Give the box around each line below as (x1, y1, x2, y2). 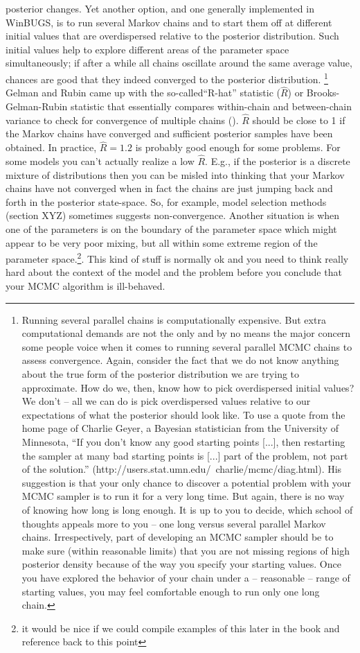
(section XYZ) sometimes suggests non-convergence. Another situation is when (6, 208, 340, 223)
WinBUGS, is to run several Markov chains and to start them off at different (6, 15, 332, 29)
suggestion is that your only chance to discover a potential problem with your (21, 475, 352, 489)
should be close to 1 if (252, 112, 345, 127)
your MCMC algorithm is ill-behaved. (6, 279, 165, 293)
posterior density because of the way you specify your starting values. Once (21, 557, 341, 571)
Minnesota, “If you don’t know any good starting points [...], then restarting (21, 435, 345, 449)
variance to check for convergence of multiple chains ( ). (6, 112, 239, 127)
